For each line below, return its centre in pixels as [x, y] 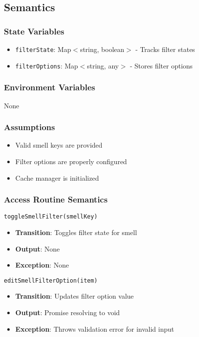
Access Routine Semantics [56, 199]
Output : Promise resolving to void [68, 312]
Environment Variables [50, 87]
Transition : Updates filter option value [75, 296]
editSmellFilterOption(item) [51, 280]
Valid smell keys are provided [59, 145]
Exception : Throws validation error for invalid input [95, 329]
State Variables [34, 31]
